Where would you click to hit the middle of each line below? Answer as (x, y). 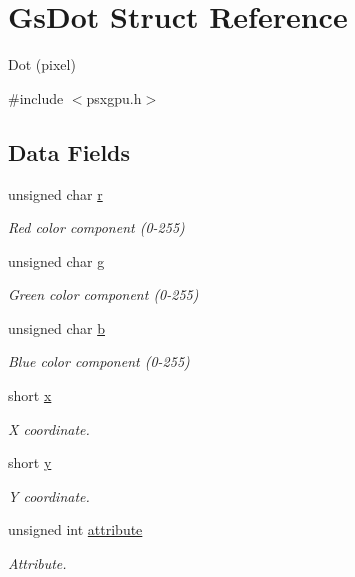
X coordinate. (49, 428)
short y (30, 462)
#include (36, 97)
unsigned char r (55, 193)
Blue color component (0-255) (99, 361)
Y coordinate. (49, 495)
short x (30, 395)
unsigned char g (56, 260)
